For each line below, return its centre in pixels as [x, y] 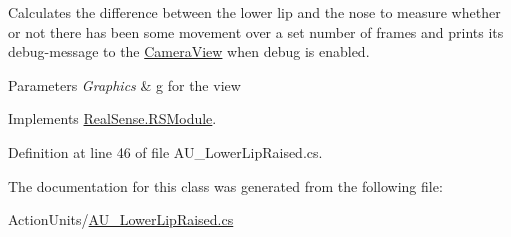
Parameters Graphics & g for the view [124, 84]
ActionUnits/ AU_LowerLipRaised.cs [121, 219]
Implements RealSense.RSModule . [112, 118]
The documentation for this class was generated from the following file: [225, 185]
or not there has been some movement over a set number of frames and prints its [256, 31]
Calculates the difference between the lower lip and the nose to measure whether [254, 12]
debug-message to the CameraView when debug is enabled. [189, 51]
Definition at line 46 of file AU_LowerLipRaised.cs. [165, 151]
